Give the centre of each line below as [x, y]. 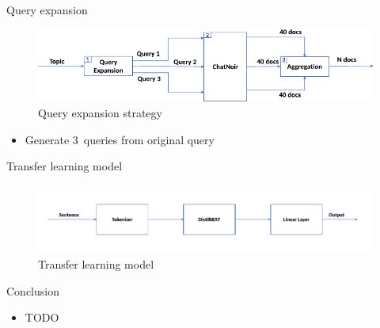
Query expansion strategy [100, 113]
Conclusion [33, 290]
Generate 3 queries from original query [120, 139]
